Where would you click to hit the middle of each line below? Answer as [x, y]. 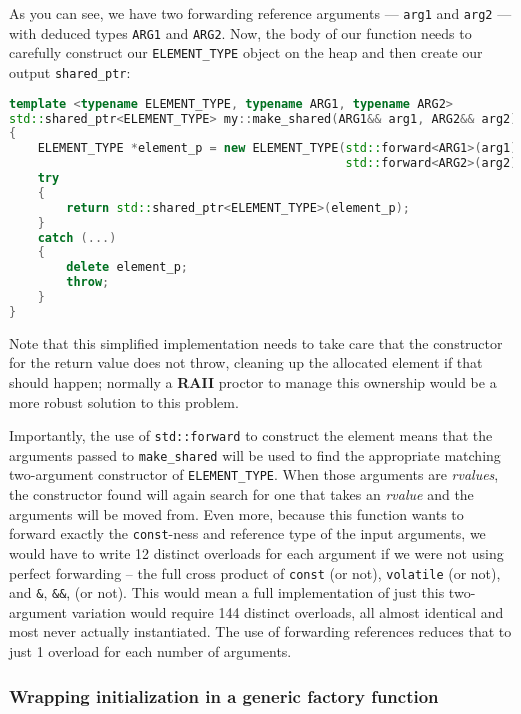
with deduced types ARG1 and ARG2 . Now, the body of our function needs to [240, 32]
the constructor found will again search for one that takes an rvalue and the [241, 494]
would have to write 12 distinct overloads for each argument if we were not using [256, 552]
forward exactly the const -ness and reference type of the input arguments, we [247, 533]
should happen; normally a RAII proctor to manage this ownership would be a [253, 381]
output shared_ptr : [70, 71]
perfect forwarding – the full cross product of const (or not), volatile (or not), [255, 572]
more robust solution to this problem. [124, 401]
